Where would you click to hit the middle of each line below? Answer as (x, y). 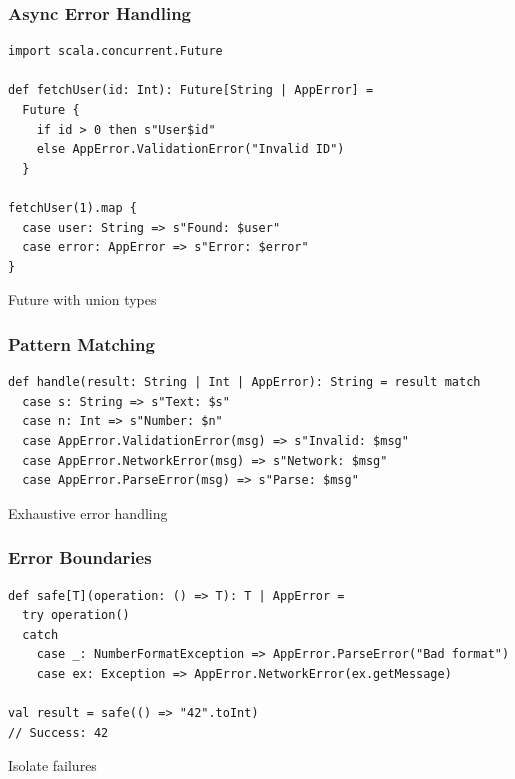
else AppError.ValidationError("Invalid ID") (190, 149)
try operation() (76, 615)
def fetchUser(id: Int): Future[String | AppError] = (191, 90)
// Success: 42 (58, 732)
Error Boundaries (80, 557)
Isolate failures (52, 765)
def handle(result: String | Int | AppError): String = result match (244, 382)
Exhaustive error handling (88, 512)
